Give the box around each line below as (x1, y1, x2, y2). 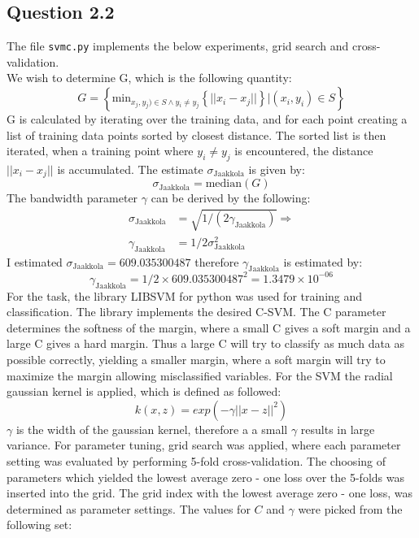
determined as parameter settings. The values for (7, 500, 251, 517)
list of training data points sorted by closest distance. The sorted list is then (7, 126, 386, 143)
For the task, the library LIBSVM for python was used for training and (7, 287, 363, 304)
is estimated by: (283, 253, 363, 270)
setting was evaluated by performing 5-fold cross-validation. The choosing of (7, 453, 386, 469)
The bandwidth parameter (7, 189, 138, 206)
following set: (7, 516, 72, 533)
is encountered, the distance (234, 142, 373, 159)
